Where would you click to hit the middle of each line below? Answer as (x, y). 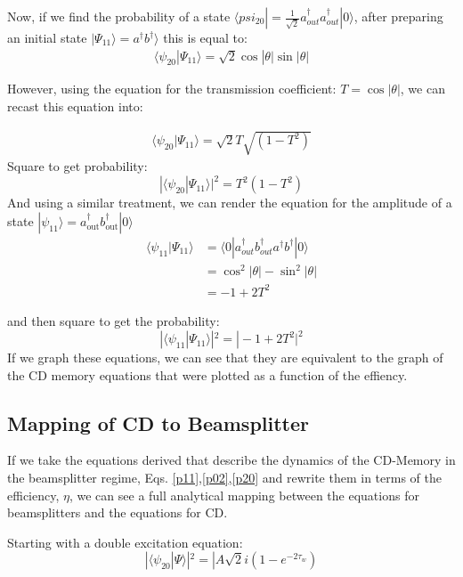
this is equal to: (205, 37)
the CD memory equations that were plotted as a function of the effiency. (207, 374)
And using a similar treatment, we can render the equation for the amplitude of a (230, 203)
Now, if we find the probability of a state (119, 16)
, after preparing (398, 16)
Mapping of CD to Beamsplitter (158, 423)
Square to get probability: (77, 166)
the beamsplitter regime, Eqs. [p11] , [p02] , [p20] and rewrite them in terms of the (224, 478)
